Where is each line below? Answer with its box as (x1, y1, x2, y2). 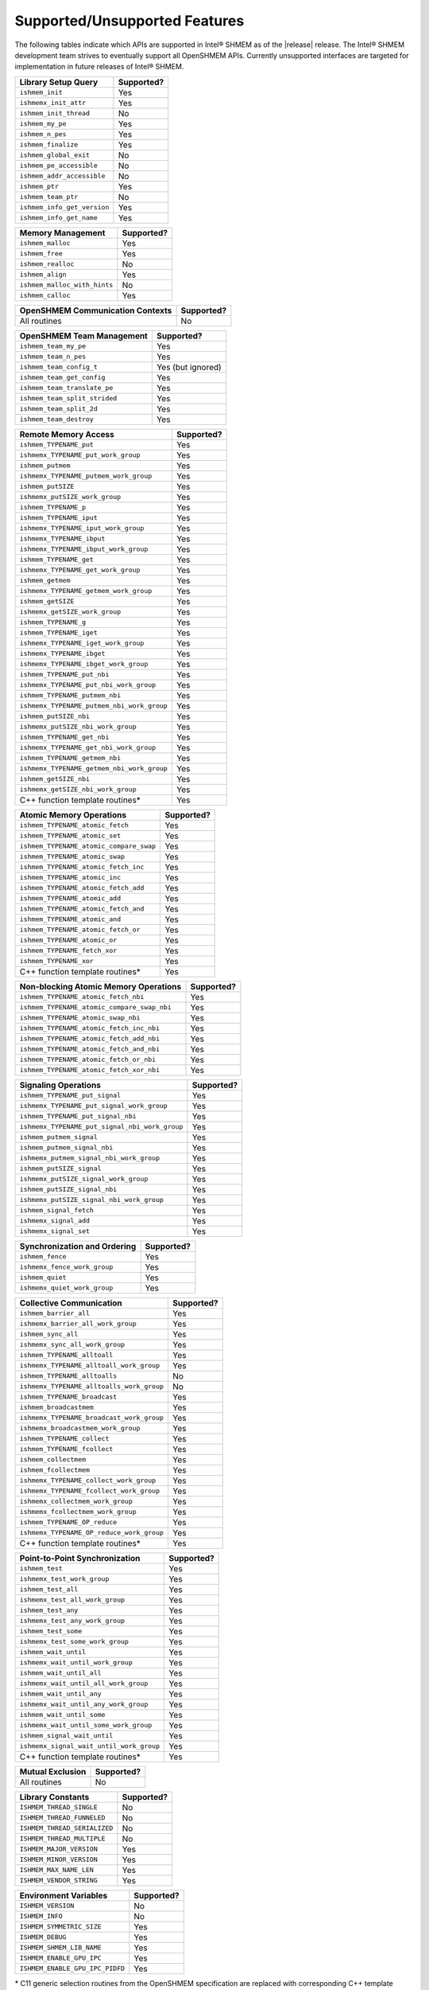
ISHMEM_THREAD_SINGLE (19, 1803, 99, 1812)
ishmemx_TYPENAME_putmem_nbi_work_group (19, 701, 168, 710)
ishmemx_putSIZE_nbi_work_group (19, 723, 137, 732)
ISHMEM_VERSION (19, 1902, 75, 1910)
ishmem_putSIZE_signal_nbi (19, 1185, 118, 1194)
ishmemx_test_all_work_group (19, 1596, 126, 1604)
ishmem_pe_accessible (19, 162, 99, 170)
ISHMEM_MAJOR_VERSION (19, 1845, 99, 1854)
